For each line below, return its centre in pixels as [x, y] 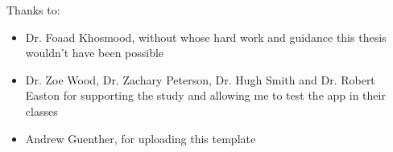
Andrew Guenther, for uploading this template [141, 138]
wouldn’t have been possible [95, 53]
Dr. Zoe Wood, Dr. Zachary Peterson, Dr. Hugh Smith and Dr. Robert [200, 79]
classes [41, 111]
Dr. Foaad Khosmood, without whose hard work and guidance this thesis [206, 37]
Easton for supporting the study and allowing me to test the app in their [205, 95]
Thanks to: [33, 10]
